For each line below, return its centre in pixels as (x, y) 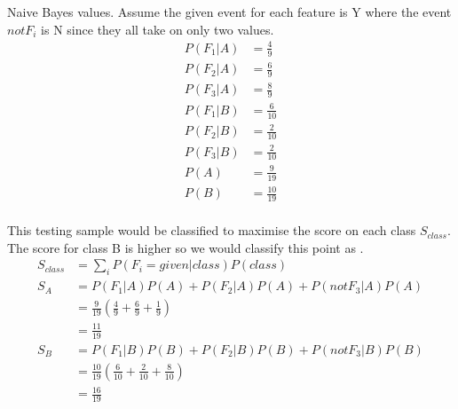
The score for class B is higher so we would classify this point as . (186, 247)
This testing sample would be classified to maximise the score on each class (212, 230)
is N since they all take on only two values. (158, 29)
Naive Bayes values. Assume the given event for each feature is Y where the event (229, 12)
